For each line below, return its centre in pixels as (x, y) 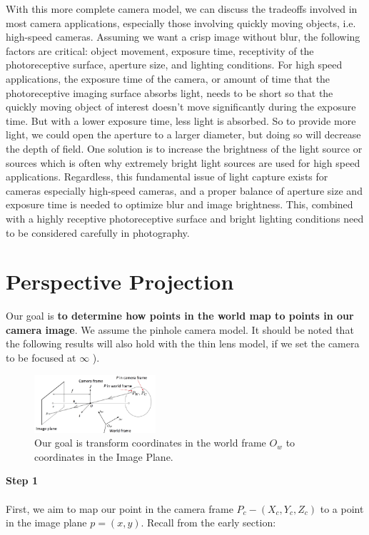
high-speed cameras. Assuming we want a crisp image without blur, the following (183, 37)
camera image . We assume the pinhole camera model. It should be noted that (180, 329)
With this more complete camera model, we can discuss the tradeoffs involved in (182, 9)
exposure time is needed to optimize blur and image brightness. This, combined (180, 204)
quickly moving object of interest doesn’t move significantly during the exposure (181, 107)
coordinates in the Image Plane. (104, 456)
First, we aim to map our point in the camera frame (120, 508)
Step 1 (22, 480)
